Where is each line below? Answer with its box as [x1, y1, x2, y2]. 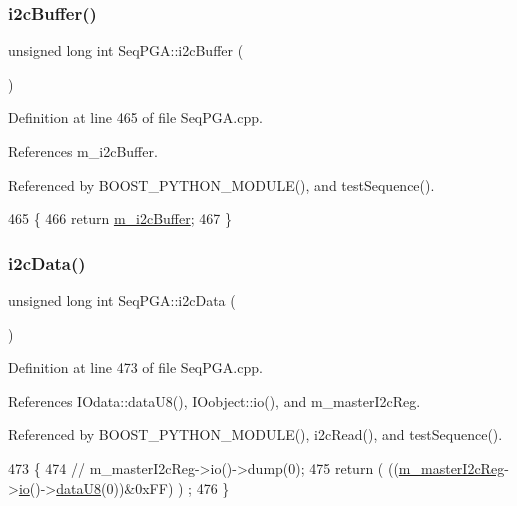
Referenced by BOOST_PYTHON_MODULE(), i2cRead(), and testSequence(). [8, 424, 503, 445]
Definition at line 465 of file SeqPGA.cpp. [8, 107, 263, 128]
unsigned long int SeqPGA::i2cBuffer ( [8, 40, 244, 61]
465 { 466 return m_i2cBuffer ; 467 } [8, 208, 232, 229]
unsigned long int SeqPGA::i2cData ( [8, 290, 236, 310]
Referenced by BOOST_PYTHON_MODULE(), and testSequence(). [8, 174, 435, 195]
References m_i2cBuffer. [8, 141, 158, 161]
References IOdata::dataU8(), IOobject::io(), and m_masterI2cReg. [8, 390, 421, 411]
